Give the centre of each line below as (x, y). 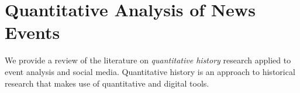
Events (32, 32)
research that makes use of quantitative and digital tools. (107, 83)
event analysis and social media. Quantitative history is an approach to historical (150, 71)
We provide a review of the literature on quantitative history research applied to (148, 60)
